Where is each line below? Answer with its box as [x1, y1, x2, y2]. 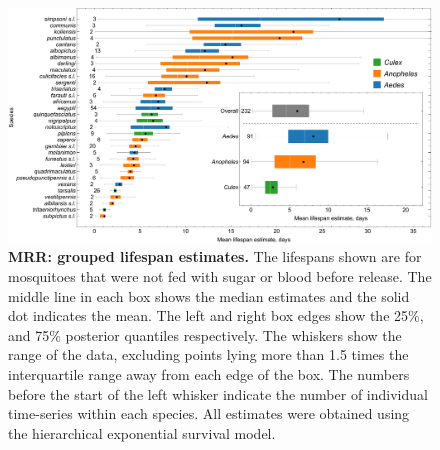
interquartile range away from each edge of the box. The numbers [8, 363, 410, 384]
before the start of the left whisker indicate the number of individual [8, 383, 428, 404]
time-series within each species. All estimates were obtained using [8, 403, 410, 424]
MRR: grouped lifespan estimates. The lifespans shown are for [8, 246, 422, 267]
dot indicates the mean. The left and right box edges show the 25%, [8, 305, 424, 326]
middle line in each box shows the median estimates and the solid [8, 285, 410, 306]
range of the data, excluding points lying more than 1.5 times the [8, 344, 409, 365]
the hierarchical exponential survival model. [8, 422, 276, 443]
